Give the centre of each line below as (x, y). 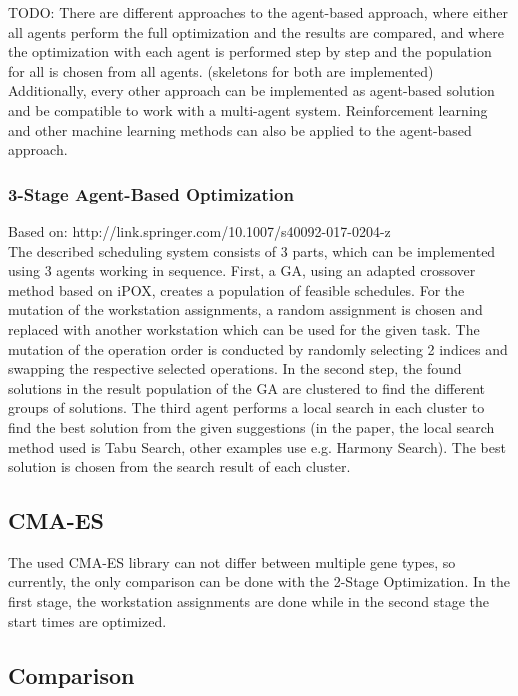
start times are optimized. (87, 620)
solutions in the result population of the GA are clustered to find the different (246, 387)
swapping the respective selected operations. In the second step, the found (235, 368)
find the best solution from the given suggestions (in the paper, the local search (251, 426)
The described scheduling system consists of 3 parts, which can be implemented (252, 250)
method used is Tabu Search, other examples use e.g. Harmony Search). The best (257, 446)
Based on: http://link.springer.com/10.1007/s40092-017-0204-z (199, 230)
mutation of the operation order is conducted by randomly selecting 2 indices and (258, 348)
